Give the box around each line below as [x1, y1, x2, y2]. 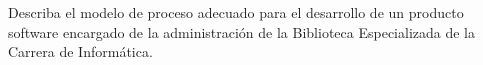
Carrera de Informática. [8, 41, 153, 62]
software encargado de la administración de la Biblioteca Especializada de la [8, 21, 475, 42]
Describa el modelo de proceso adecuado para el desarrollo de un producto [8, 2, 464, 22]
